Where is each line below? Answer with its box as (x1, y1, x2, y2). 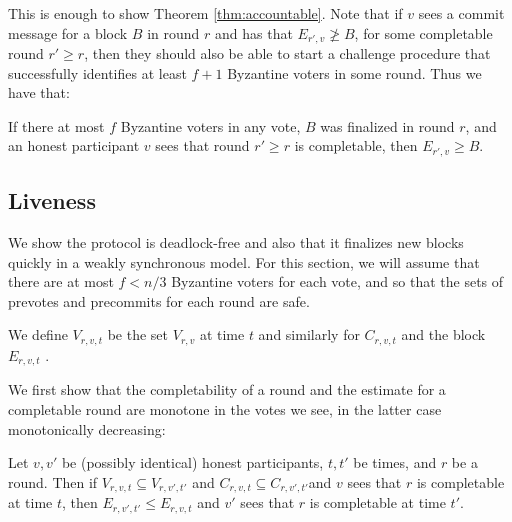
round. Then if (8, 471, 98, 492)
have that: (8, 82, 70, 103)
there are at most (8, 271, 114, 292)
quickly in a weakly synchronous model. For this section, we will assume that (8, 251, 480, 272)
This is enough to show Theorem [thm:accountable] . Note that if (8, 3, 403, 23)
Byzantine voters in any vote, (120, 115, 301, 136)
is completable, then (294, 135, 418, 156)
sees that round (155, 135, 250, 156)
